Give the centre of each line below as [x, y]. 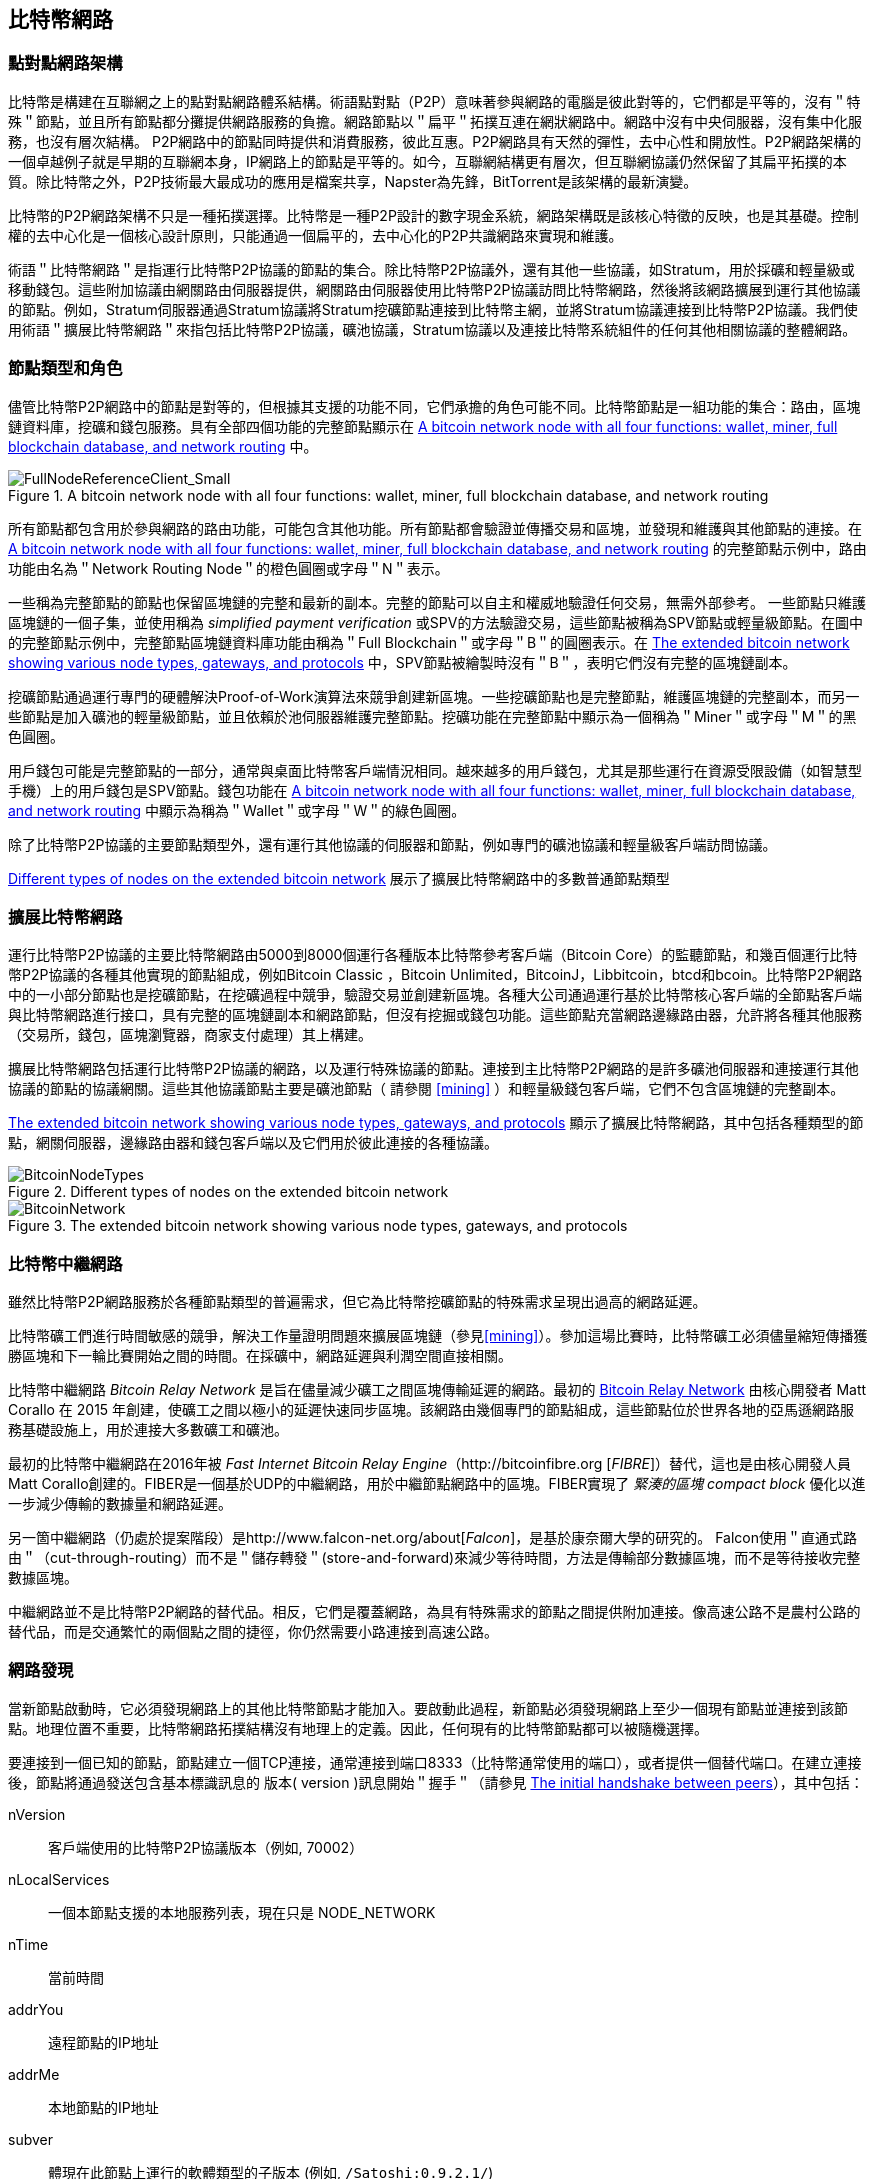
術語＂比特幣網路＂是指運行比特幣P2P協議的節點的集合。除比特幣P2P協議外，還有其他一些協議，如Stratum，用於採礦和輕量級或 [431, 269]
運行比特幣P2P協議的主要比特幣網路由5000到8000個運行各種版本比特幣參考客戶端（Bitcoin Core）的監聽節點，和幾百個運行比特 [433, 955]
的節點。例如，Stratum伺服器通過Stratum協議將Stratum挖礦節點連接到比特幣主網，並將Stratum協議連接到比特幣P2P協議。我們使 [433, 309]
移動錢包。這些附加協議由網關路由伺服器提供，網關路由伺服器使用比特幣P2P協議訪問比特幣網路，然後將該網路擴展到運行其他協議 [434, 289]
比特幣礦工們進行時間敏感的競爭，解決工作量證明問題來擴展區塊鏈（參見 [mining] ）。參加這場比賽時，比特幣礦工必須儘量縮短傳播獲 [438, 1336]
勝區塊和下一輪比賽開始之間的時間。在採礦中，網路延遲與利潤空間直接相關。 [260, 1356]
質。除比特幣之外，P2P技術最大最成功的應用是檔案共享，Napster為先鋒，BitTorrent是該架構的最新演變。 [353, 181]
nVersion [37, 1814]
